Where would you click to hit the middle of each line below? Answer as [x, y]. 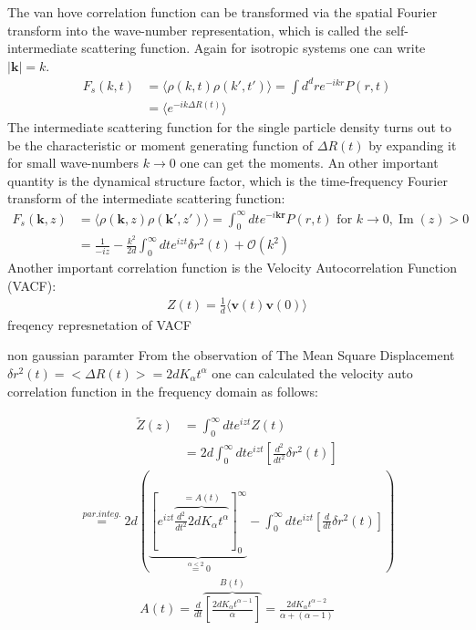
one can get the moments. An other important [309, 163]
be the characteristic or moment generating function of [160, 145]
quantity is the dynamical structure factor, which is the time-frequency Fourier [228, 180]
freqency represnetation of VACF [99, 324]
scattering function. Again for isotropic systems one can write [254, 48]
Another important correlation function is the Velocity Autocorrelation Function [232, 268]
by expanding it [413, 145]
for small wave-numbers [73, 163]
